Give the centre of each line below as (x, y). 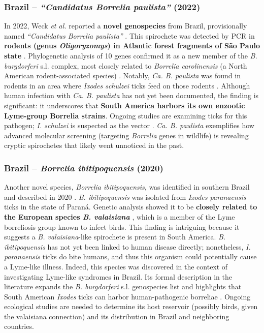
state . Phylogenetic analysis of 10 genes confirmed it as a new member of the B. (131, 55)
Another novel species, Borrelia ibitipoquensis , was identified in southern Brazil (127, 187)
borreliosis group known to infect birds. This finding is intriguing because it (122, 226)
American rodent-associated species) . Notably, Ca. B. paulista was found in (122, 75)
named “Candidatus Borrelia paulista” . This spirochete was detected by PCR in (129, 35)
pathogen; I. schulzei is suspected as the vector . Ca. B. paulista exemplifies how (129, 125)
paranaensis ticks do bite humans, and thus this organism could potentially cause (130, 256)
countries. (19, 326)
